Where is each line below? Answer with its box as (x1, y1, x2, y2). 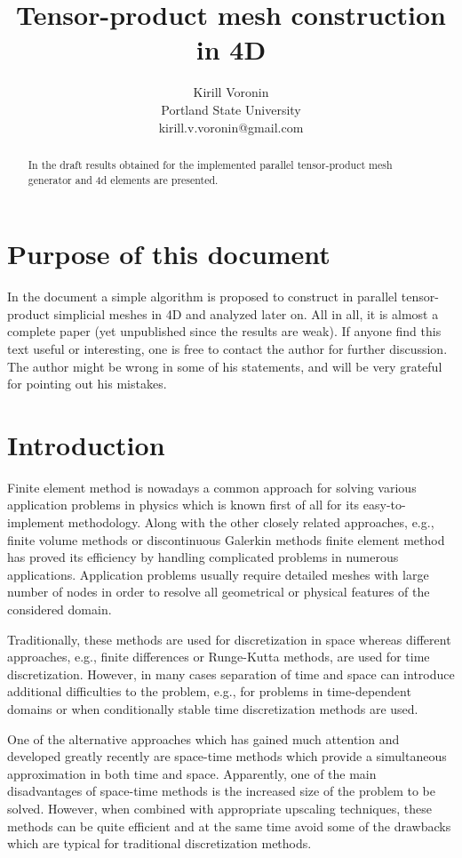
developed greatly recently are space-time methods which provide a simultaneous (7, 747, 447, 766)
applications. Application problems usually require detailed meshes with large (7, 565, 429, 583)
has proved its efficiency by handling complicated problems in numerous (7, 548, 399, 566)
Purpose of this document (7, 236, 331, 272)
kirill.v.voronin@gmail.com (158, 117, 304, 136)
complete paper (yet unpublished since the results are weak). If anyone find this (7, 322, 442, 341)
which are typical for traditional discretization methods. (7, 834, 312, 853)
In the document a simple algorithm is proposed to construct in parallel (7, 287, 398, 306)
